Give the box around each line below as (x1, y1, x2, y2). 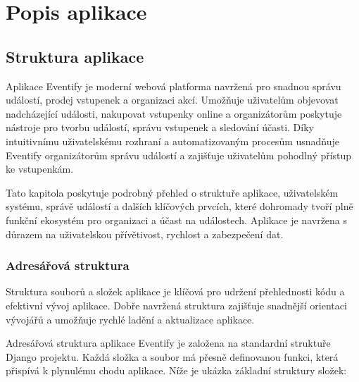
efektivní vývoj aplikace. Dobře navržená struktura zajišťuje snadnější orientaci (6, 297, 347, 312)
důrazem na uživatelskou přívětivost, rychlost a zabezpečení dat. (6, 226, 284, 241)
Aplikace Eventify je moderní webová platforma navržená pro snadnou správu (6, 78, 341, 93)
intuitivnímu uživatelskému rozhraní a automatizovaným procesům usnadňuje (6, 133, 340, 148)
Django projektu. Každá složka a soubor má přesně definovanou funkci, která (6, 349, 339, 364)
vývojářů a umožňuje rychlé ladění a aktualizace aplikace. (6, 312, 255, 326)
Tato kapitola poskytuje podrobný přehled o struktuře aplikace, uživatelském (6, 185, 339, 199)
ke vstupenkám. (6, 161, 74, 176)
